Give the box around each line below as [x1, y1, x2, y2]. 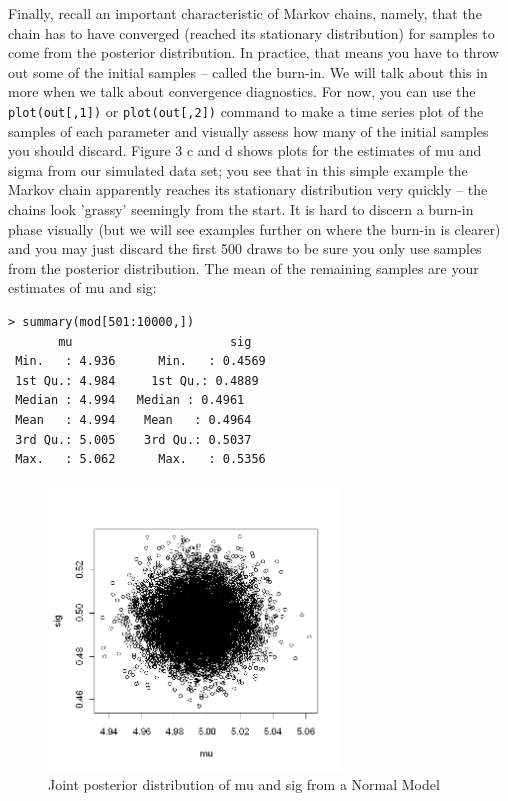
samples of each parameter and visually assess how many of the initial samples [8, 120, 489, 141]
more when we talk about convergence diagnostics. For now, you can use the [8, 81, 476, 102]
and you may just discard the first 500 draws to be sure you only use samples [8, 238, 482, 259]
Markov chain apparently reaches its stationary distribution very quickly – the [8, 179, 488, 200]
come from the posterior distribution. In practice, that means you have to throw [8, 42, 499, 63]
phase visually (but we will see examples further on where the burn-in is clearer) [8, 218, 501, 239]
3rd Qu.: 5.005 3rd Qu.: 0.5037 [15, 432, 252, 447]
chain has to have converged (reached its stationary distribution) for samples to [8, 22, 495, 43]
